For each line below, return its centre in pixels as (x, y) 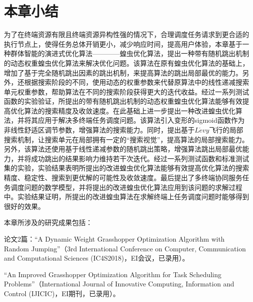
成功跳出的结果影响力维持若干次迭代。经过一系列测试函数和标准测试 (140, 158)
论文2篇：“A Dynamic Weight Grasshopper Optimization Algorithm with (114, 239)
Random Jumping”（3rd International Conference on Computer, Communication (125, 248)
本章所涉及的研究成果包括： (48, 222)
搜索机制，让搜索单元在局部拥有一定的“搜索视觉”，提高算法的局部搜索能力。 (126, 139)
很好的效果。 (24, 206)
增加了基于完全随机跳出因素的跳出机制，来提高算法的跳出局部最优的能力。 (123, 72)
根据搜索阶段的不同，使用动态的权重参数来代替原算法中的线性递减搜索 (136, 82)
